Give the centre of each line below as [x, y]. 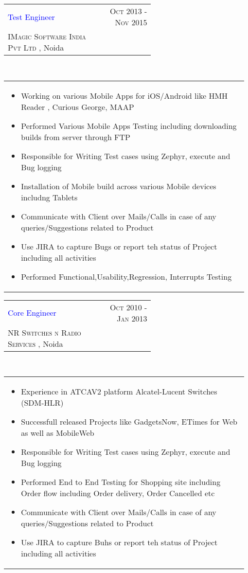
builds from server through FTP [76, 137]
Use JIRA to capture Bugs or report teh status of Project [119, 246]
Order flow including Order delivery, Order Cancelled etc [118, 493]
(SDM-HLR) [42, 403]
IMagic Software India [47, 36]
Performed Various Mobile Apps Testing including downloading [129, 125]
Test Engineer [31, 17]
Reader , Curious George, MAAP [78, 107]
